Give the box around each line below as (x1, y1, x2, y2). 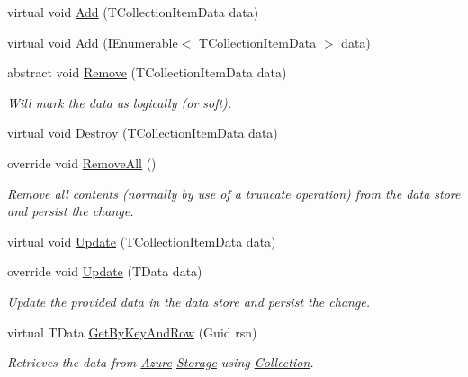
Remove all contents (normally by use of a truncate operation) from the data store (7, 184, 461, 202)
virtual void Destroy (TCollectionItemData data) (7, 123, 278, 142)
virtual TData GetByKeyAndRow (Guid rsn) (7, 322, 257, 341)
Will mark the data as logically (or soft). (7, 93, 232, 112)
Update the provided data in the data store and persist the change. (7, 292, 371, 310)
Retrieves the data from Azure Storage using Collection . (7, 353, 314, 372)
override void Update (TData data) (7, 262, 202, 281)
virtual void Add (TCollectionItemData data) (7, 3, 259, 21)
